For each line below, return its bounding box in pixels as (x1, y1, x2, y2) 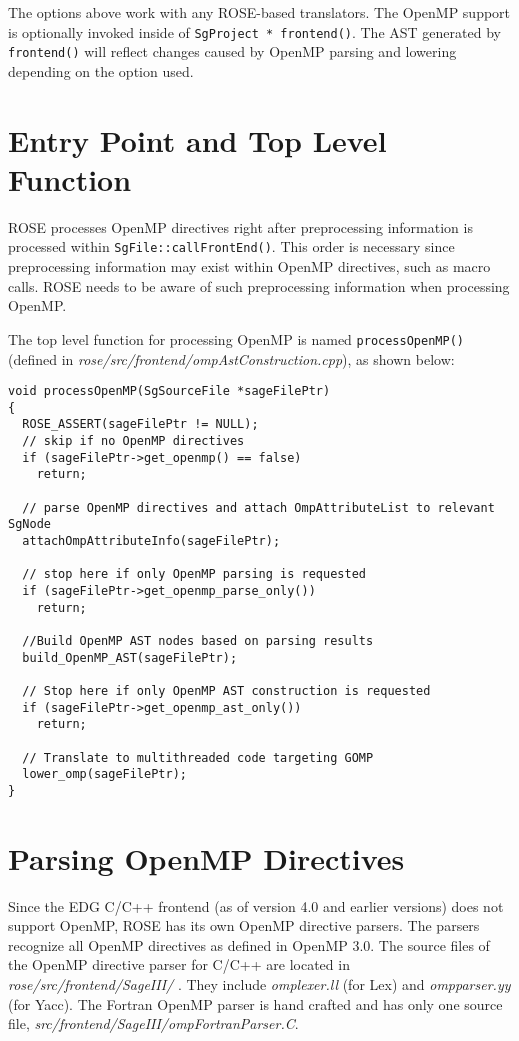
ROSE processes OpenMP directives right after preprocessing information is (8, 216, 473, 237)
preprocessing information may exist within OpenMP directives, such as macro (8, 256, 491, 277)
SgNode (8, 517, 51, 532)
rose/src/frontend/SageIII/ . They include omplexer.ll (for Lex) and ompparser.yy (8, 974, 511, 994)
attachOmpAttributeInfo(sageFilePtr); (22, 534, 281, 548)
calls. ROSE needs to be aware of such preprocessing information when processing (8, 275, 510, 296)
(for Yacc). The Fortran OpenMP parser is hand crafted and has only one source (8, 993, 503, 1014)
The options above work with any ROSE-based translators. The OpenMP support (8, 2, 511, 22)
